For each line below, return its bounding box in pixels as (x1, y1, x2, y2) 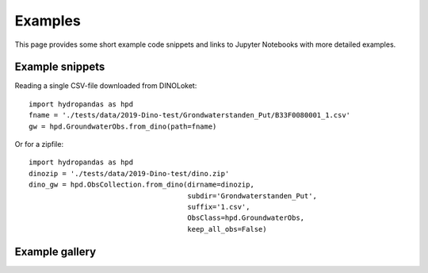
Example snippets (14, 60, 105, 74)
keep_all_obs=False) (187, 225, 267, 233)
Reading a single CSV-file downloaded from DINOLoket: (14, 81, 197, 90)
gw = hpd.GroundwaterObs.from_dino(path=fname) (29, 121, 217, 131)
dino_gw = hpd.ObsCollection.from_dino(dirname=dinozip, (29, 180, 255, 190)
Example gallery (14, 244, 97, 258)
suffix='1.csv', (187, 202, 250, 211)
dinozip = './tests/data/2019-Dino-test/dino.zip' (29, 169, 230, 178)
